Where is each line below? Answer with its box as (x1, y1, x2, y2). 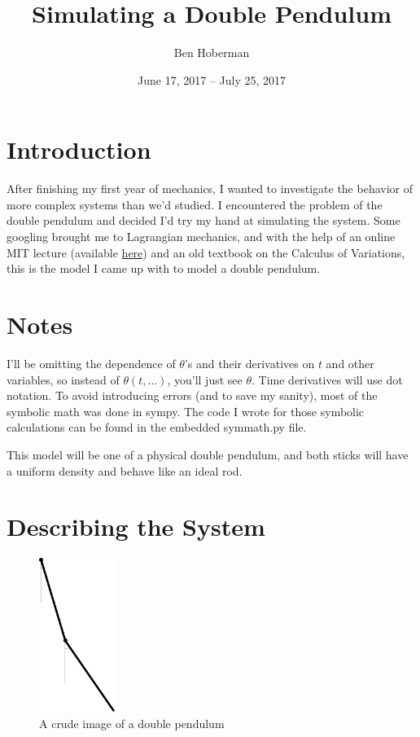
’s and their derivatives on (184, 354, 315, 371)
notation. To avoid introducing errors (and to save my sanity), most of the (7, 387, 378, 404)
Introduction (7, 133, 151, 166)
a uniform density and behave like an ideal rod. (7, 462, 243, 479)
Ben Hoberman (173, 44, 250, 61)
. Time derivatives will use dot (252, 371, 403, 388)
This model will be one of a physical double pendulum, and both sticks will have (7, 445, 409, 463)
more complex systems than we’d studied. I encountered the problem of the (7, 195, 383, 213)
